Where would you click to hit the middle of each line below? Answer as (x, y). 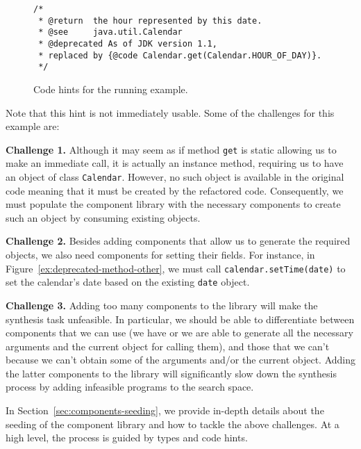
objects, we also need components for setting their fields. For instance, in (160, 254)
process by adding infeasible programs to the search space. (130, 387)
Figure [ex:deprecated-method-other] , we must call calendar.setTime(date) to (176, 268)
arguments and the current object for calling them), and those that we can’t (168, 346)
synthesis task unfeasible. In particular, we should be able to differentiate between (180, 319)
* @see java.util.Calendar (110, 32)
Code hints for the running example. (111, 89)
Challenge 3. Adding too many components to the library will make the (162, 305)
